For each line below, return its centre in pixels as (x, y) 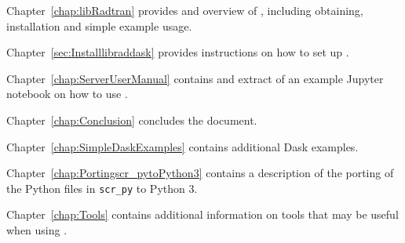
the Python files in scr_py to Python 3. (102, 188)
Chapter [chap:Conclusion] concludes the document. (132, 120)
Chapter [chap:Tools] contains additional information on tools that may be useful (202, 214)
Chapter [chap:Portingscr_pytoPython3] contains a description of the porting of (200, 173)
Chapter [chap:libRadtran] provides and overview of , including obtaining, (185, 10)
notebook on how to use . (67, 94)
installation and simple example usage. (99, 25)
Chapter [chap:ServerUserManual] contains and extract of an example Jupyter (195, 78)
